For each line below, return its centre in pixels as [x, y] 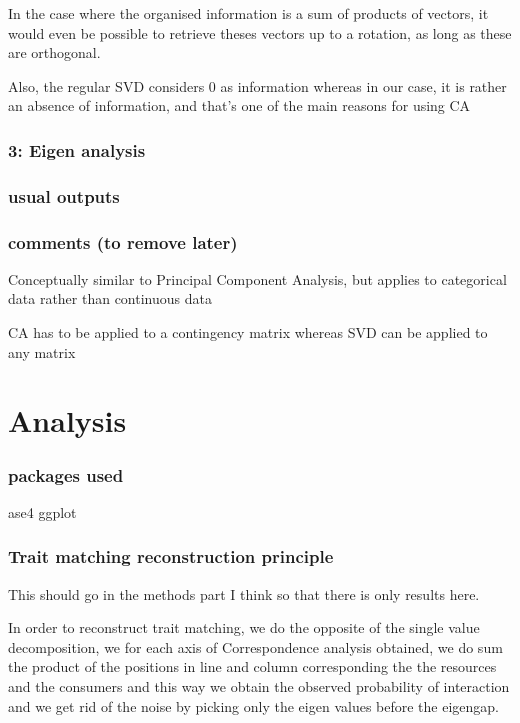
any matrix [42, 351]
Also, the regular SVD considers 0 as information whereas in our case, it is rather [257, 85]
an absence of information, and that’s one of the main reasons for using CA [239, 105]
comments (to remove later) [123, 241]
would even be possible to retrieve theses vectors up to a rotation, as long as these [260, 32]
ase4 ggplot [42, 511]
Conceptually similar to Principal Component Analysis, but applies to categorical [257, 278]
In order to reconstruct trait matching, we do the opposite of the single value [244, 627]
